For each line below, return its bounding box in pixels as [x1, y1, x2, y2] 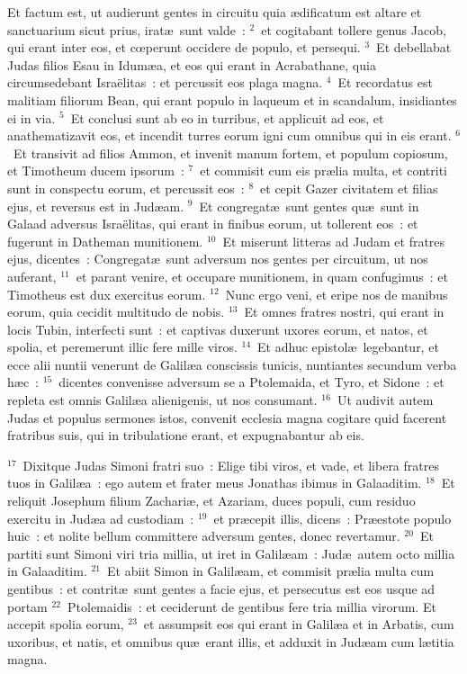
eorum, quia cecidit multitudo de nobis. [7, 302, 225, 321]
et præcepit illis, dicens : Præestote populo [213, 508, 452, 527]
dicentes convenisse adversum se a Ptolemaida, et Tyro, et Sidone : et [58, 373, 445, 391]
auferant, [7, 266, 57, 285]
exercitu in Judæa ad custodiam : [7, 508, 194, 527]
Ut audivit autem [337, 391, 434, 409]
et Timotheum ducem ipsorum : [7, 161, 184, 180]
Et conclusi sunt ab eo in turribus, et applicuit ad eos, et [70, 108, 384, 127]
